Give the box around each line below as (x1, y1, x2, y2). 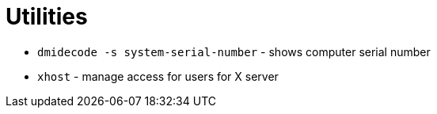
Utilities (6, 3, 88, 30)
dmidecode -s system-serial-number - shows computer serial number (37, 44, 431, 59)
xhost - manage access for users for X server (37, 69, 279, 83)
